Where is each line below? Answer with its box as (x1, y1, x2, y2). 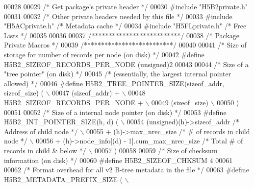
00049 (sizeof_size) (151, 97, 208, 107)
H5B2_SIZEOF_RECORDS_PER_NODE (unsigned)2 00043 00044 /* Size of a (4, 59, 249, 69)
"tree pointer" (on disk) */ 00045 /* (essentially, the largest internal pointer (4, 69, 231, 79)
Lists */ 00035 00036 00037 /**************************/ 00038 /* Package (4, 30, 240, 40)
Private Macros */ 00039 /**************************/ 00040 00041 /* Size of (4, 40, 247, 50)
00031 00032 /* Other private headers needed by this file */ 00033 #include (4, 11, 232, 21)
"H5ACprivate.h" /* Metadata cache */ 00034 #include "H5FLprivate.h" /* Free (4, 21, 247, 31)
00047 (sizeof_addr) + (52, 88, 120, 98)
